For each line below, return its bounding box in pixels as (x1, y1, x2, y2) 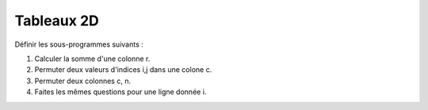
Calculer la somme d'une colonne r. (34, 54, 151, 63)
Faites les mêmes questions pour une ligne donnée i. (34, 87, 207, 97)
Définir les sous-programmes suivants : (14, 40, 144, 49)
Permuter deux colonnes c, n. (34, 76, 131, 85)
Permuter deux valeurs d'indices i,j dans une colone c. (34, 65, 212, 74)
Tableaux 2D (14, 12, 99, 29)
